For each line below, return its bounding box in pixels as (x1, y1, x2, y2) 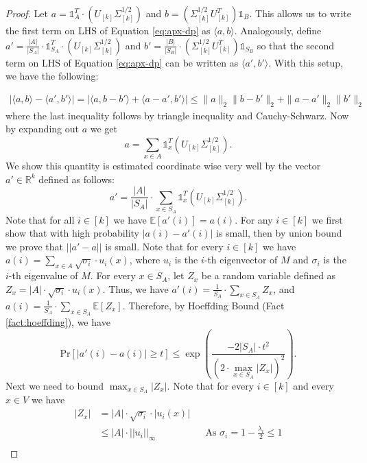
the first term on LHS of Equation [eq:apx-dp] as (5, 23, 211, 37)
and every (293, 378, 334, 392)
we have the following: (5, 69, 99, 83)
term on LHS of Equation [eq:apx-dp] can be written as (5, 55, 239, 69)
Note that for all (5, 212, 75, 226)
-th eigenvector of (204, 252, 278, 267)
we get (90, 121, 117, 136)
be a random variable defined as (201, 268, 336, 283)
